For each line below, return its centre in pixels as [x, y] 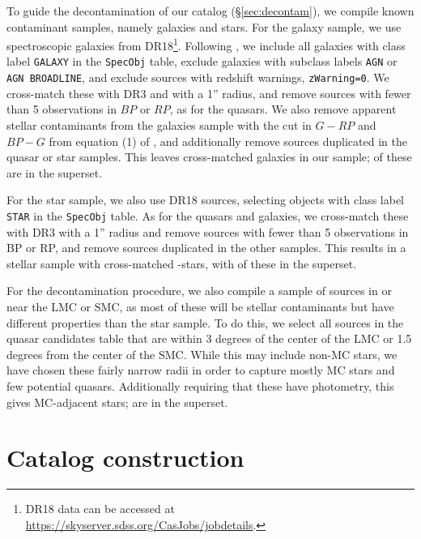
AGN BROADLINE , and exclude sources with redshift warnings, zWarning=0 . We [198, 77]
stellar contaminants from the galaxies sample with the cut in [159, 124]
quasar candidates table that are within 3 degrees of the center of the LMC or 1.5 [209, 338]
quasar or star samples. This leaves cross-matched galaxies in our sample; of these [209, 157]
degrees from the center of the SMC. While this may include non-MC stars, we [202, 354]
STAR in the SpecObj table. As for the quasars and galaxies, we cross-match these [208, 215]
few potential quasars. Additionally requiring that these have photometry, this [200, 385]
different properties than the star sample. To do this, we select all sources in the [205, 322]
